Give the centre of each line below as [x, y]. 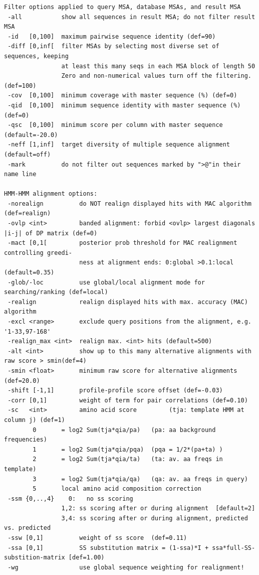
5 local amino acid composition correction [117, 489]
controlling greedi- [38, 253]
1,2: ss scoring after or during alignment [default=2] [158, 509]
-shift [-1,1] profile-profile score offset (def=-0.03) [115, 391]
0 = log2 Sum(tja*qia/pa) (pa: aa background [124, 430]
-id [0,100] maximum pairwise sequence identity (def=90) [112, 36]
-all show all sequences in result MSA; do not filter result [132, 17]
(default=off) [28, 154]
